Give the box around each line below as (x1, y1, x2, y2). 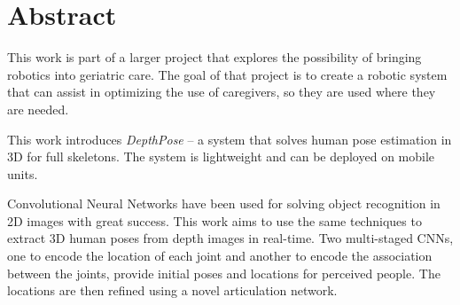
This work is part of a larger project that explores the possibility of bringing (7, 48, 422, 66)
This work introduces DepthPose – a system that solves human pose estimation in (7, 129, 452, 148)
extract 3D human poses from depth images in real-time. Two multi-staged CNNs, (7, 229, 454, 247)
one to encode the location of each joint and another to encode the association (7, 246, 433, 265)
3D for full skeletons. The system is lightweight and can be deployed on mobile (7, 147, 435, 166)
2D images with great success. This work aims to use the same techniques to (7, 211, 422, 230)
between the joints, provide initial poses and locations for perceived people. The (7, 263, 441, 282)
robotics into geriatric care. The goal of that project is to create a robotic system (7, 65, 448, 83)
